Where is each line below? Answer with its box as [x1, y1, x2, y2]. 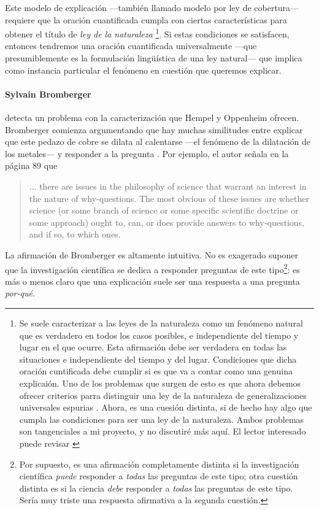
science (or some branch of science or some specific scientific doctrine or [29, 204, 299, 217]
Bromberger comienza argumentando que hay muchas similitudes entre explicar [5, 123, 303, 136]
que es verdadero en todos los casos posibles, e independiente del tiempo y [19, 328, 299, 341]
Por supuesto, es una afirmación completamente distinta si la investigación [19, 457, 299, 470]
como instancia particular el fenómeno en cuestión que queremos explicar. [5, 63, 282, 76]
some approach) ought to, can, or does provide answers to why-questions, [29, 215, 305, 228]
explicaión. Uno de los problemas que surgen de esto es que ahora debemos [19, 376, 301, 389]
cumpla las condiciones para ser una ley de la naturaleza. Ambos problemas [19, 412, 304, 425]
